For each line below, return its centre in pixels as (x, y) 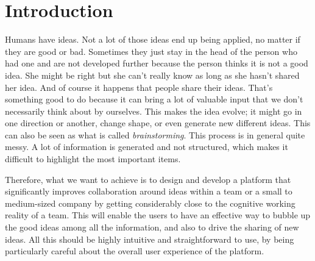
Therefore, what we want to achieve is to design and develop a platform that (148, 179)
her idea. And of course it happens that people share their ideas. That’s (139, 87)
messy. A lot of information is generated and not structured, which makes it (147, 147)
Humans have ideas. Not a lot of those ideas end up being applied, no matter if (153, 39)
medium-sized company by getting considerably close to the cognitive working (150, 203)
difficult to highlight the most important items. (93, 159)
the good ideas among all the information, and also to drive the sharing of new (152, 227)
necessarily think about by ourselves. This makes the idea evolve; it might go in (154, 111)
